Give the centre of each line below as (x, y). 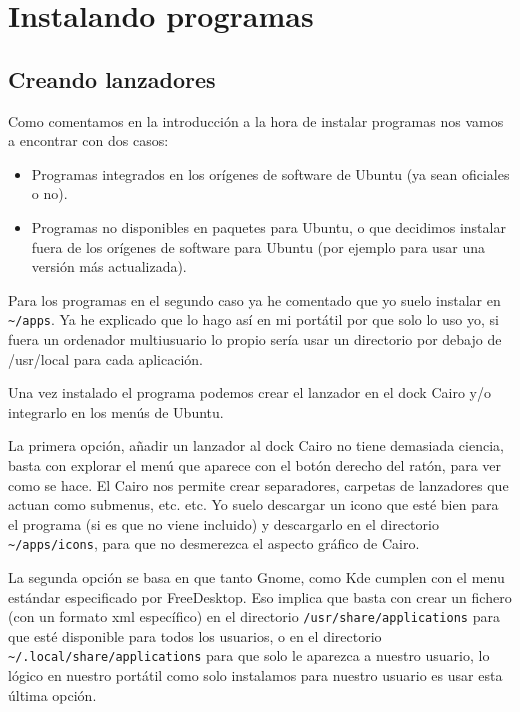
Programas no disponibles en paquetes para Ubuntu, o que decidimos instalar (268, 226)
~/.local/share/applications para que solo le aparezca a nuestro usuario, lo (249, 655)
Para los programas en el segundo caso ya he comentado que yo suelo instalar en (254, 299)
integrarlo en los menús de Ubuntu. (116, 411)
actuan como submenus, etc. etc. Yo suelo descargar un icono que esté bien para (253, 504)
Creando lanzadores (112, 78)
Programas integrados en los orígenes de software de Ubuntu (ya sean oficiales (270, 173)
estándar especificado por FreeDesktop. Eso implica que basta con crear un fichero (260, 596)
